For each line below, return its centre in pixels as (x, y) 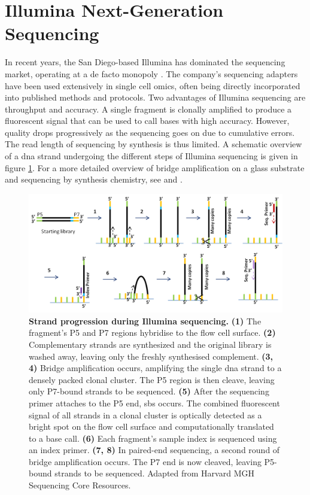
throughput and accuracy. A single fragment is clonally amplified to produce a (148, 109)
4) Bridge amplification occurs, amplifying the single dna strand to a (155, 368)
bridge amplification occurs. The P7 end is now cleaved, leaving (145, 461)
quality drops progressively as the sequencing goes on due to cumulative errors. (150, 132)
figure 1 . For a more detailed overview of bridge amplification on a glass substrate (155, 167)
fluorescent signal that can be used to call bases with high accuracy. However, (147, 121)
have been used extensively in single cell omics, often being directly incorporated (153, 85)
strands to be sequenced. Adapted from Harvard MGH (154, 473)
